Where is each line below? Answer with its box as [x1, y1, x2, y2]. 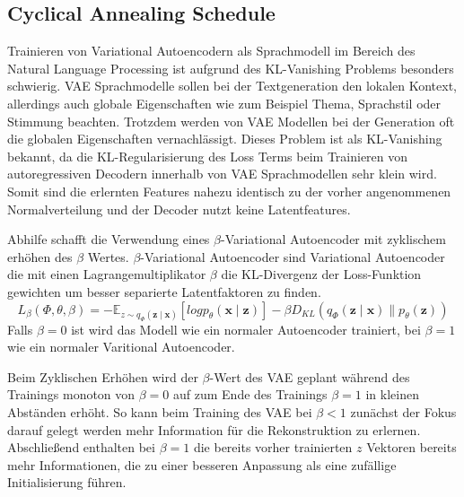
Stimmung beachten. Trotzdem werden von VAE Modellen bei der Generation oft [7, 111, 455, 130]
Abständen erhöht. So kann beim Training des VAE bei [7, 403, 312, 422]
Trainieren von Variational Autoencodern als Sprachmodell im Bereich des [7, 41, 416, 60]
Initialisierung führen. [7, 473, 127, 492]
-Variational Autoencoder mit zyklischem [220, 230, 446, 248]
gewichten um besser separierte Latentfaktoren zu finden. [7, 282, 321, 301]
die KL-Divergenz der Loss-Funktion [221, 265, 422, 283]
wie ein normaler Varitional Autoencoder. [7, 337, 235, 356]
